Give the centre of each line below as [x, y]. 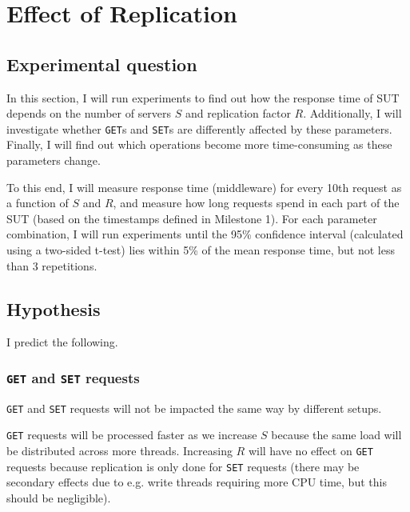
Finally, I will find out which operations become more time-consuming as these [199, 144]
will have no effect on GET [310, 451]
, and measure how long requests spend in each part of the [256, 203]
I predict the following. [62, 342]
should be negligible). [59, 497]
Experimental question [102, 64]
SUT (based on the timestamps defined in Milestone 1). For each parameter [192, 218]
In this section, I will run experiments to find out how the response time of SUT [203, 97]
